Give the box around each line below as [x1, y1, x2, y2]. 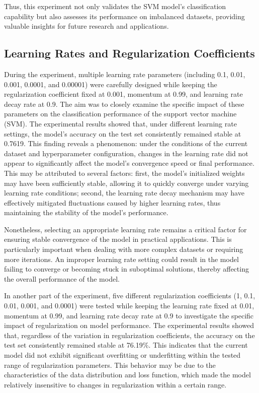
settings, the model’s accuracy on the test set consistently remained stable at [4, 128, 241, 139]
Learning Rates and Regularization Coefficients [4, 45, 255, 61]
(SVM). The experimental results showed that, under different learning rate [4, 118, 237, 128]
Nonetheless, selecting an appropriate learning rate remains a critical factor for [4, 224, 247, 234]
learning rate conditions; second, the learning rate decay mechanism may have [4, 187, 244, 198]
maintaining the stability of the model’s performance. [4, 207, 168, 218]
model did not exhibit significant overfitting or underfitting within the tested [4, 350, 241, 360]
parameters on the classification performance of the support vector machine [4, 108, 237, 119]
